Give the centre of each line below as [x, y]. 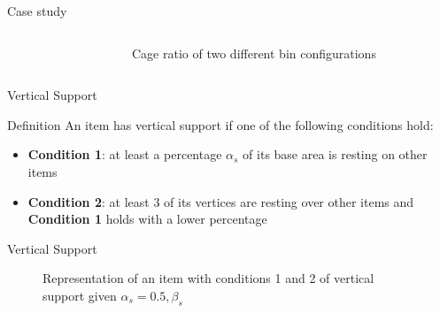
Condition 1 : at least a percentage [125, 154]
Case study [37, 11]
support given [80, 295]
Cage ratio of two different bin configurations [254, 53]
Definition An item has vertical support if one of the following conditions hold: [220, 124]
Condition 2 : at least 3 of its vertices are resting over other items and [221, 201]
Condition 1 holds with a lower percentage [147, 219]
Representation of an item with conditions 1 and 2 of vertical [208, 278]
